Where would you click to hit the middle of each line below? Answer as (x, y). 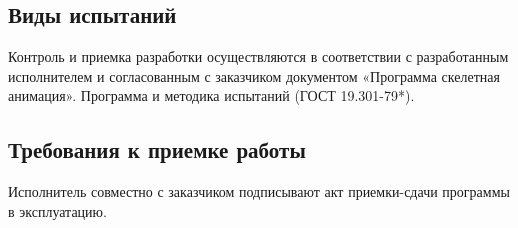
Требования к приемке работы (157, 149)
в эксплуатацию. (57, 210)
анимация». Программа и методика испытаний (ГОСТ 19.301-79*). (211, 95)
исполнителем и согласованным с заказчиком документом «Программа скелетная (254, 75)
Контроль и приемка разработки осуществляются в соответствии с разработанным (258, 56)
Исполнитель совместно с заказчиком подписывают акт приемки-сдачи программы (259, 191)
